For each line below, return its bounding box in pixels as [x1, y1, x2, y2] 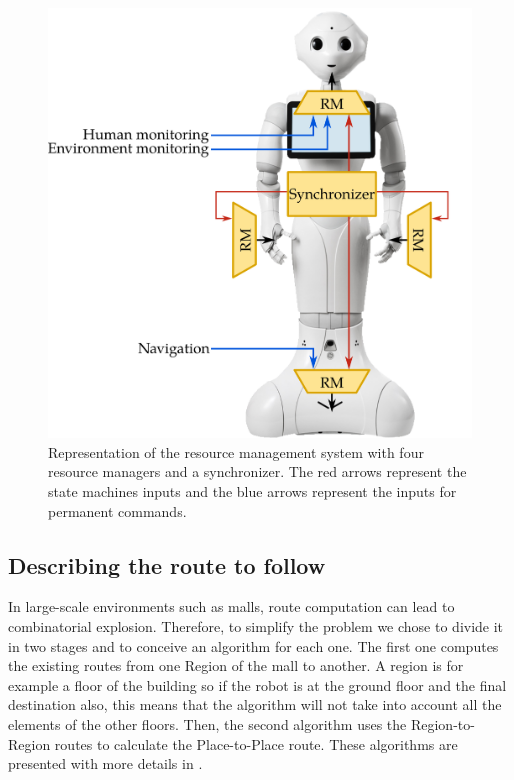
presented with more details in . [8, 753, 203, 774]
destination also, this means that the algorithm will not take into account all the [8, 694, 502, 715]
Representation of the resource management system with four [48, 441, 424, 462]
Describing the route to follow [8, 549, 326, 580]
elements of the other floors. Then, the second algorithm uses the [8, 714, 407, 735]
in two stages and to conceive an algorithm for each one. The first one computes [8, 635, 499, 656]
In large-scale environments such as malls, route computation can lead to [8, 596, 455, 617]
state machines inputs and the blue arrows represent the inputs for [48, 481, 457, 502]
